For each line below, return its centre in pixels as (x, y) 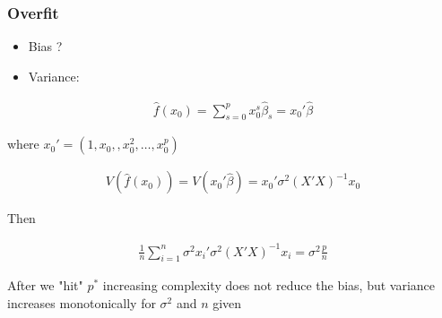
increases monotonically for (82, 303)
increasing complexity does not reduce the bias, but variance (269, 285)
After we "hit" (45, 285)
